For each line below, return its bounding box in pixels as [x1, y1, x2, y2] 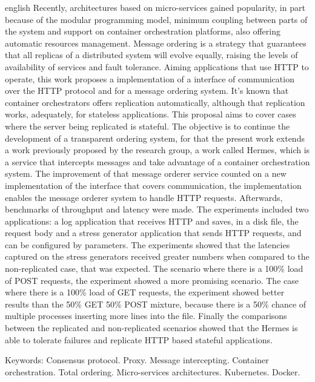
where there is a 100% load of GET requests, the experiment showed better [5, 286, 285, 298]
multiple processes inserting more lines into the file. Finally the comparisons [5, 309, 287, 322]
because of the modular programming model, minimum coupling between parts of [5, 13, 308, 25]
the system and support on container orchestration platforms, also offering [5, 25, 280, 38]
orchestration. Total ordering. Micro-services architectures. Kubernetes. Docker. [5, 365, 300, 378]
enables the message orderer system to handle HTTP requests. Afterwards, [5, 191, 283, 203]
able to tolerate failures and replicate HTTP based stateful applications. [5, 333, 273, 346]
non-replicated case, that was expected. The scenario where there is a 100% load [5, 262, 303, 275]
